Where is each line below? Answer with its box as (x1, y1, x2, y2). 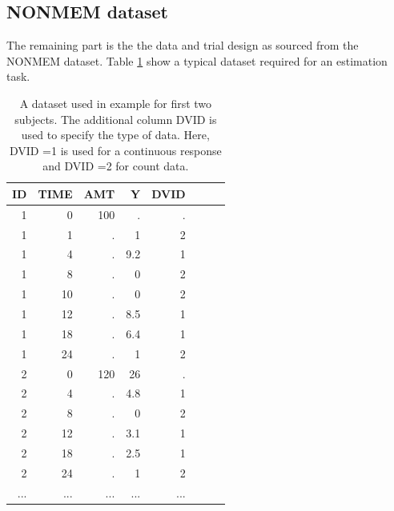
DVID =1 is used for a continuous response (9, 142, 222, 158)
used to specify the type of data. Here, (21, 126, 210, 143)
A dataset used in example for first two (19, 94, 212, 111)
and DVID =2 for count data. (42, 158, 189, 174)
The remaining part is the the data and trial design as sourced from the (6, 37, 359, 54)
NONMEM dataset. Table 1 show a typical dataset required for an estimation (6, 52, 388, 69)
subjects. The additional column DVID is (14, 110, 217, 127)
